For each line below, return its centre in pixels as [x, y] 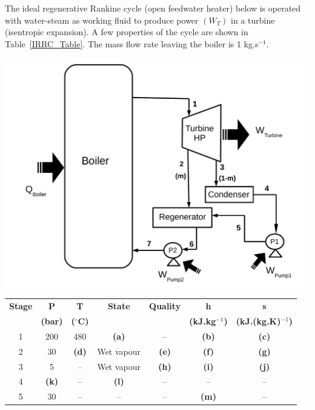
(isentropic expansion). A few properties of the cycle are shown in [127, 32]
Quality [165, 306]
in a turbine [253, 20]
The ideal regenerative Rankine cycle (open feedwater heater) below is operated [153, 8]
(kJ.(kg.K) [258, 321]
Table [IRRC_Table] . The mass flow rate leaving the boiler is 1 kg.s [132, 43]
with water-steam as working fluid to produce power [102, 20]
